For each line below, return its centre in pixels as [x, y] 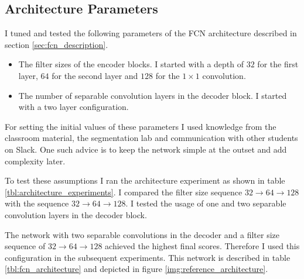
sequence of [25, 246]
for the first [278, 64]
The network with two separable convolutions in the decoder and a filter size [142, 234]
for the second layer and [95, 75]
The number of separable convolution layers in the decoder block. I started [153, 95]
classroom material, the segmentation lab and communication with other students [151, 138]
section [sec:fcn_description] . [57, 44]
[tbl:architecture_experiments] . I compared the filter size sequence [124, 192]
